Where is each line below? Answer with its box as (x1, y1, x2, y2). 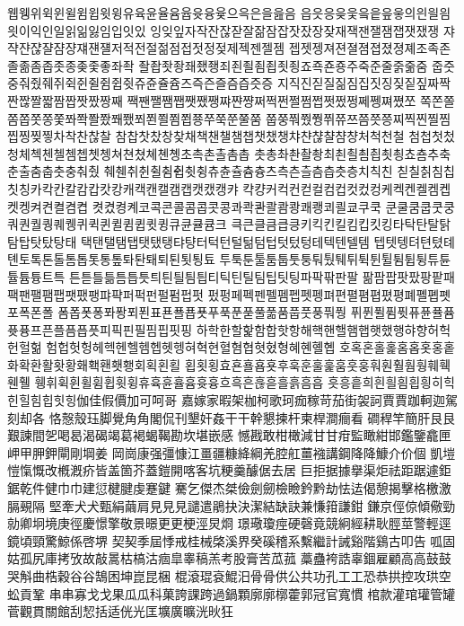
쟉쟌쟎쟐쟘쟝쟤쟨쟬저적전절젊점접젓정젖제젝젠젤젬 (7, 39, 285, 57)
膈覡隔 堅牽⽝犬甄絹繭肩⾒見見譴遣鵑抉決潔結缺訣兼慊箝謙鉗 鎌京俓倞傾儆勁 (7, 496, 456, 515)
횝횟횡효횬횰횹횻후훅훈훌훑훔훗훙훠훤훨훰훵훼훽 (184, 355, 451, 374)
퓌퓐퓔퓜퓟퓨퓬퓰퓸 (350, 303, 455, 322)
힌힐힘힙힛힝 (7, 391, 77, 410)
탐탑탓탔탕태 (7, 232, 77, 251)
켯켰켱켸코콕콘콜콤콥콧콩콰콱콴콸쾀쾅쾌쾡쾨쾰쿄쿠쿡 (92, 197, 381, 216)
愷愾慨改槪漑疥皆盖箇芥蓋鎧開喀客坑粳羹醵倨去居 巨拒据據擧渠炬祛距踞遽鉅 (7, 461, 451, 480)
